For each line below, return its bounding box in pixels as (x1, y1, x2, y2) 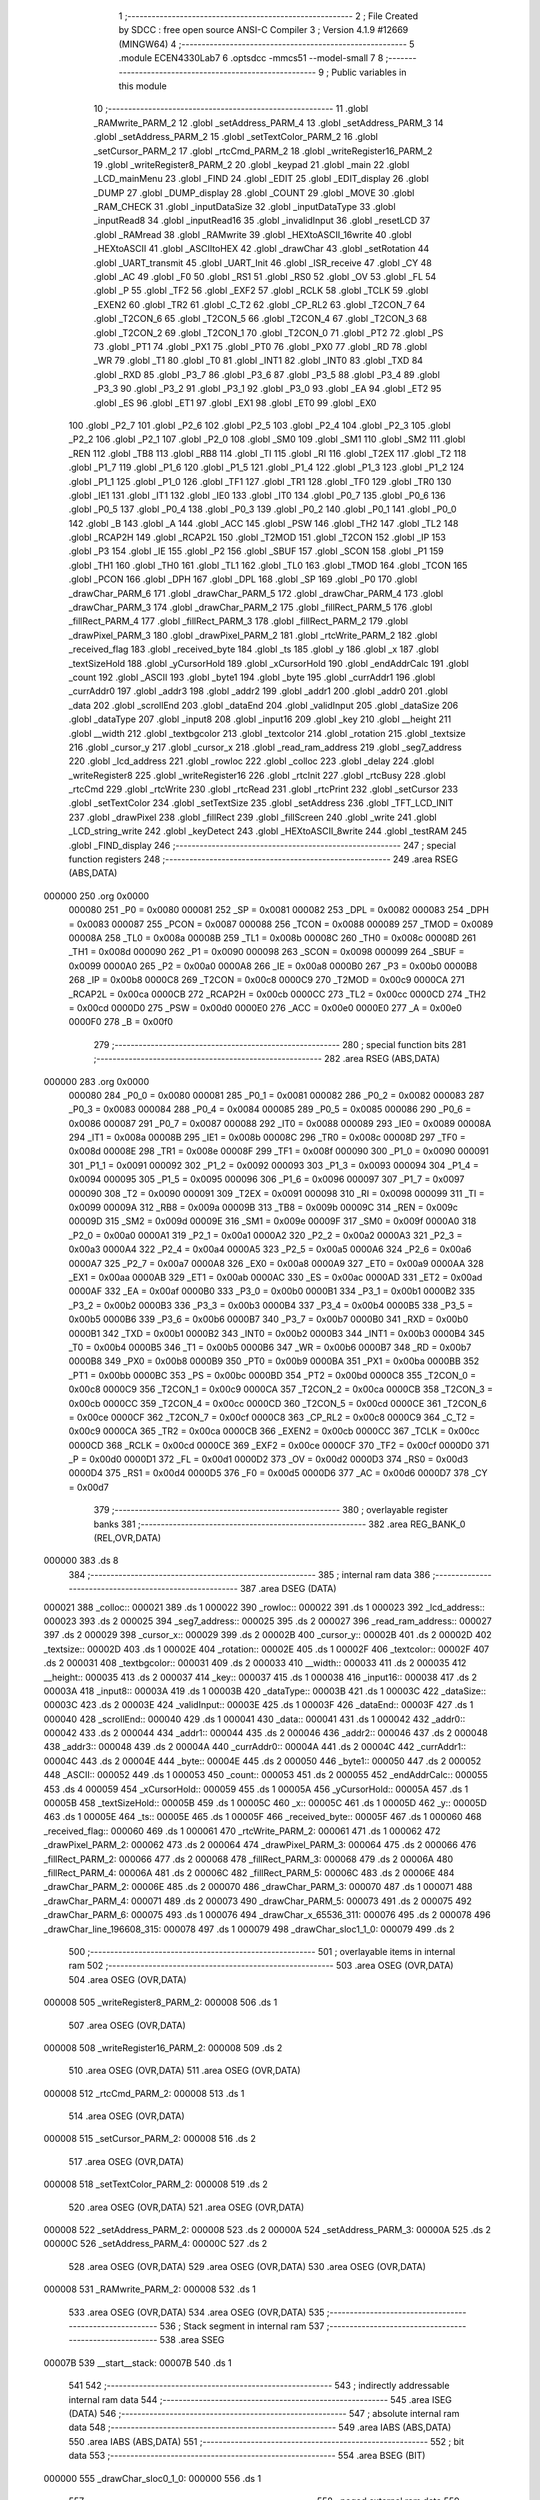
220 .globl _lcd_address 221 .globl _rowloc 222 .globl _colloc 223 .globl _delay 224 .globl (68, 755, 435, 767)
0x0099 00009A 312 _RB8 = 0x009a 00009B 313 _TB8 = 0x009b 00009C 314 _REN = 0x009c (68, 1201, 459, 1214)
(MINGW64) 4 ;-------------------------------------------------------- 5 (118, 38, 415, 50)
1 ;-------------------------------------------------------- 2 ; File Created (118, 10, 419, 22)
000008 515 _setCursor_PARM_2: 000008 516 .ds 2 (43, 2133, 257, 2145)
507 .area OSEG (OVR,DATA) (68, 2019, 186, 2031)
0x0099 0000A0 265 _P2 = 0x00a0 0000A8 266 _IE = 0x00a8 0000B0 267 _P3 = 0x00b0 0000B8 (68, 960, 478, 972)
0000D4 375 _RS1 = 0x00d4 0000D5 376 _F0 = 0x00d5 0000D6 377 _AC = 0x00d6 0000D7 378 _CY (68, 1467, 488, 1479)
